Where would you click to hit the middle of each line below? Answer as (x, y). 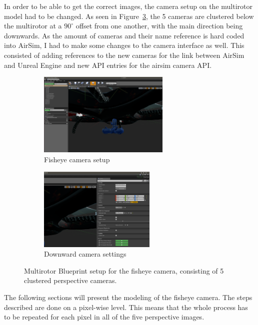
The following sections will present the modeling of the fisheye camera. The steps (128, 297)
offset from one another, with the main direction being (159, 26)
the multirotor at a (33, 26)
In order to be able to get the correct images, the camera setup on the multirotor (128, 6)
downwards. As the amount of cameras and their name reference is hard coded (124, 35)
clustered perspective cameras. (70, 280)
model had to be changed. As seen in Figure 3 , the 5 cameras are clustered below (129, 16)
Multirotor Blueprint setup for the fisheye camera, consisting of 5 (124, 270)
